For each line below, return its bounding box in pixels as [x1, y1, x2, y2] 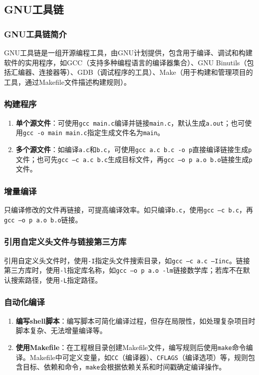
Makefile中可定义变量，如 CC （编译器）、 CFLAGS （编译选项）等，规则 [29, 352, 249, 362]
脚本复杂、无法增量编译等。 [15, 325, 107, 336]
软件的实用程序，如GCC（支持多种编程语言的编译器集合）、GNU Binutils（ [4, 57, 247, 67]
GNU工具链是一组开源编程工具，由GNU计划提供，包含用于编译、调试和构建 [4, 47, 253, 57]
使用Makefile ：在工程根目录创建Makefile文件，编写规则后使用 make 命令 [15, 342, 246, 352]
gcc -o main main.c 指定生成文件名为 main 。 [22, 127, 165, 138]
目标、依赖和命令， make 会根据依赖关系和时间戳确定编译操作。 [22, 362, 226, 372]
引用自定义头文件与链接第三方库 [4, 235, 127, 248]
